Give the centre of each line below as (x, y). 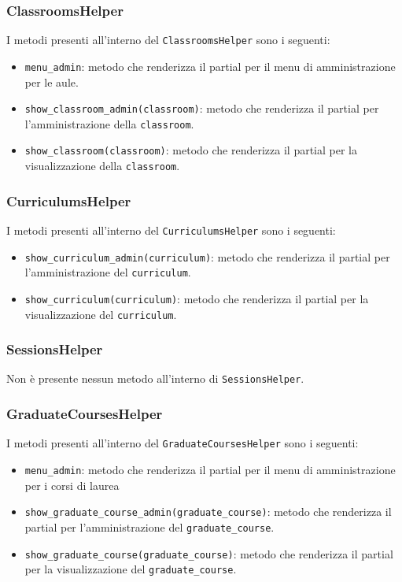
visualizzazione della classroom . (102, 166)
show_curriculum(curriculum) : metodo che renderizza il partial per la (197, 298)
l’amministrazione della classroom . (109, 123)
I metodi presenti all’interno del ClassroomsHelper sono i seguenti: (168, 40)
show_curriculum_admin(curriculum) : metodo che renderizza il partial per (207, 256)
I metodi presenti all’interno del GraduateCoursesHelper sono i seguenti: (183, 443)
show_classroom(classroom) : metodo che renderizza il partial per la (191, 150)
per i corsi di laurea (72, 485)
